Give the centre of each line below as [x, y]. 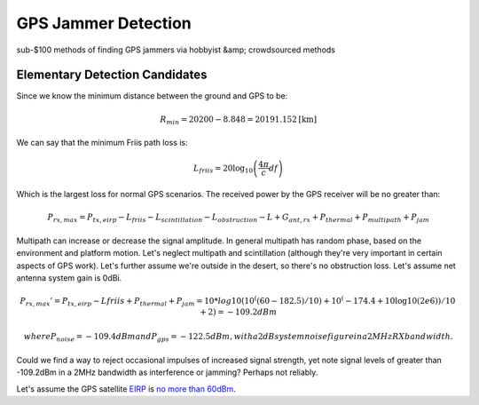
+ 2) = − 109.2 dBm [239, 312]
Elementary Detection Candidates [112, 75]
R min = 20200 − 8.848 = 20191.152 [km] [239, 120]
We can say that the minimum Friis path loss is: [102, 143]
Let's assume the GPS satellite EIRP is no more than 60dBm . [126, 389]
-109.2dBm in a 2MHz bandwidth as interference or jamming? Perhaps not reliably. [167, 372]
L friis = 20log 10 [223, 169]
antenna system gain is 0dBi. [69, 278]
